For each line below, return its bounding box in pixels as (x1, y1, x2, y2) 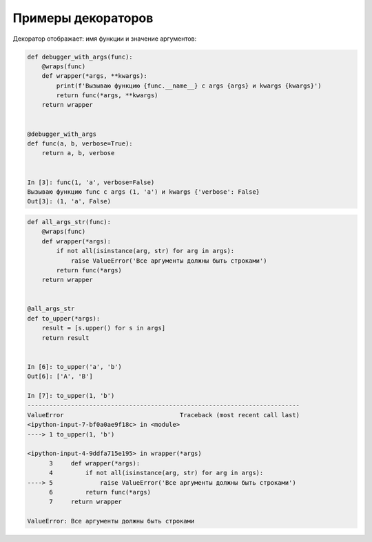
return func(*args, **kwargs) (56, 92, 158, 99)
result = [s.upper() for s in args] (41, 324, 165, 332)
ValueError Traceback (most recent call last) (27, 411, 300, 419)
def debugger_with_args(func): (27, 52, 134, 61)
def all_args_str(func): (27, 218, 112, 225)
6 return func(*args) (49, 488, 152, 496)
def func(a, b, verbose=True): (27, 140, 134, 148)
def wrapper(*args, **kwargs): (41, 72, 147, 80)
